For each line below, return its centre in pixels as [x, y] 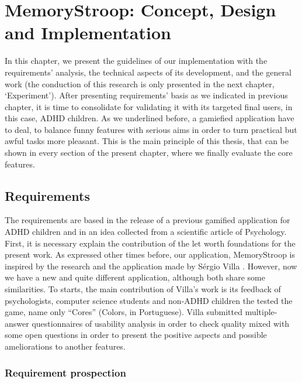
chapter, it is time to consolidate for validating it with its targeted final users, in [149, 106]
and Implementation [88, 33]
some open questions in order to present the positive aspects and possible [136, 335]
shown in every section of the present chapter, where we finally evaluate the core [149, 153]
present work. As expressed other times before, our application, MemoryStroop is [150, 254]
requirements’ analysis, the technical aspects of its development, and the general [148, 72]
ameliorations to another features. [65, 346]
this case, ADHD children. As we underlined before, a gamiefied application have [150, 118]
